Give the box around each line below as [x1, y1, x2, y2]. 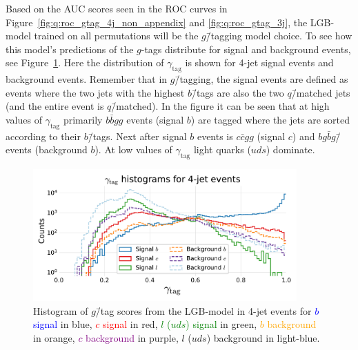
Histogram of [33, 303, 88, 318]
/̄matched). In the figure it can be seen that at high [111, 99, 330, 113]
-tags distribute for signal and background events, [141, 41, 351, 56]
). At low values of [95, 142, 172, 157]
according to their [6, 128, 81, 143]
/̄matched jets [291, 85, 350, 99]
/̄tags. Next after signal [88, 128, 187, 143]
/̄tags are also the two [191, 85, 284, 99]
